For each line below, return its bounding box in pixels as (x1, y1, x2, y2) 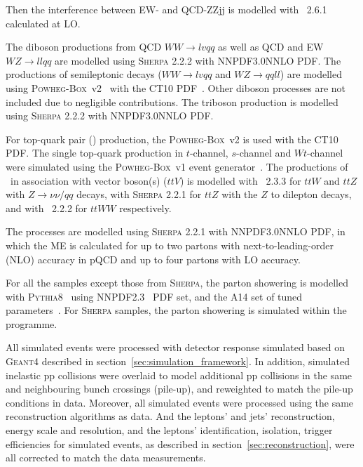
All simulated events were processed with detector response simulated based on (6, 340, 345, 355)
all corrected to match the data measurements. (6, 450, 206, 465)
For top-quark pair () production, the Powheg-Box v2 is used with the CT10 (6, 131, 338, 146)
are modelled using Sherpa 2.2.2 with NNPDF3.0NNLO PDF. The (55, 53, 341, 67)
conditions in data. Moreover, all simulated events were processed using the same (6, 395, 354, 409)
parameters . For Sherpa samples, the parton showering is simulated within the (6, 303, 347, 317)
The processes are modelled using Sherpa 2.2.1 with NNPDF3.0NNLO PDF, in (6, 224, 345, 239)
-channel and (235, 145, 292, 160)
